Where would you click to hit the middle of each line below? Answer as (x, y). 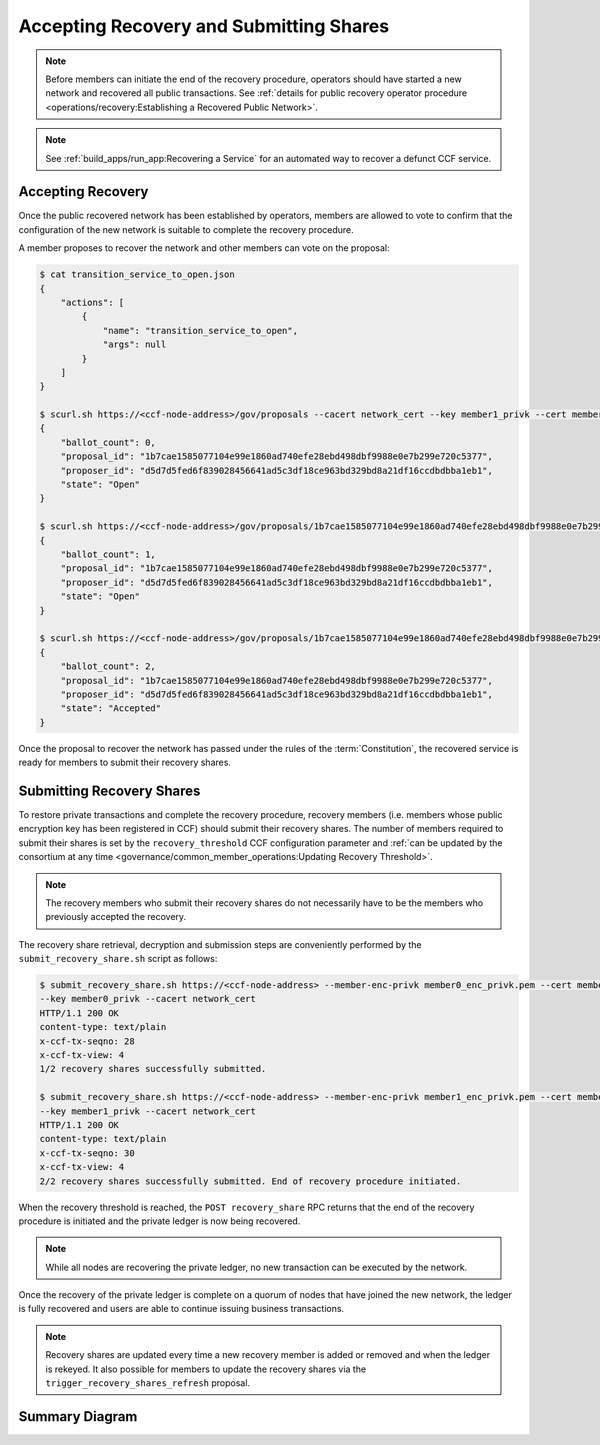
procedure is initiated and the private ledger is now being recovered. (159, 1221)
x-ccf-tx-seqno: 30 (87, 1153)
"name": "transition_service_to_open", (200, 330)
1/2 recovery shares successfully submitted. (153, 1069)
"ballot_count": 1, (108, 554)
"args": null (134, 344)
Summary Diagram (78, 1416)
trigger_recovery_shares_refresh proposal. (147, 1383)
